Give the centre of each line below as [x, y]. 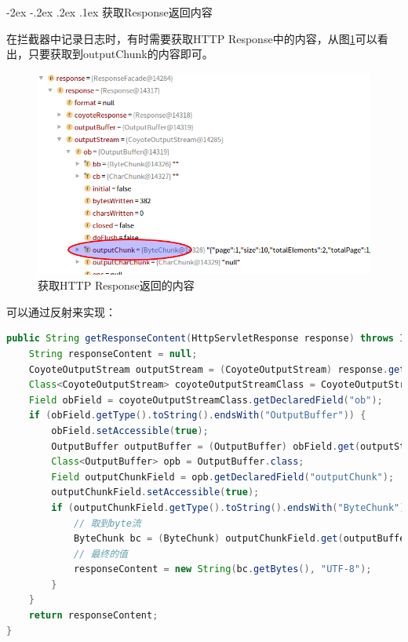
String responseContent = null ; [113, 354]
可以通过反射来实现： [61, 311]
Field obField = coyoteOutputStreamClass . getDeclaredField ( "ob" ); [206, 400]
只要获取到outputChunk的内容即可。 [120, 54]
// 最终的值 [100, 554]
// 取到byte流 [107, 523]
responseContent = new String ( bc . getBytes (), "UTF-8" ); [222, 569]
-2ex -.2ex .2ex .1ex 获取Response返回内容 [109, 12]
